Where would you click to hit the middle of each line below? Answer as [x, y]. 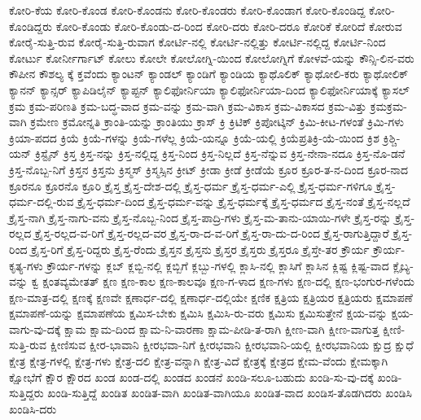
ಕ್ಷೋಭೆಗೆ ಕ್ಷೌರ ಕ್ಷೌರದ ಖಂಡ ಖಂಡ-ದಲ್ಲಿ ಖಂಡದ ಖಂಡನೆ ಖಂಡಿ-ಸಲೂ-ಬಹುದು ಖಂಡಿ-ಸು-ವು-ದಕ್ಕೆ [191, 376]
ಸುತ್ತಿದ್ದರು [26, 393]
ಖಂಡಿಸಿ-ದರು [33, 408]
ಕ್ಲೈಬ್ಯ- [403, 265]
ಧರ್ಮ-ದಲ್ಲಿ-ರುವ [42, 201]
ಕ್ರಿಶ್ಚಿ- [392, 137]
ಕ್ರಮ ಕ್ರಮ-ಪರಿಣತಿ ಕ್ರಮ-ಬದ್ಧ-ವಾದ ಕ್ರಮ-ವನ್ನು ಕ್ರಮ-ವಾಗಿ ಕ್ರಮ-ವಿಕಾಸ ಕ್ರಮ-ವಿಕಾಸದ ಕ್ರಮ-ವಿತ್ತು [188, 105]
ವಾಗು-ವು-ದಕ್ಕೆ [35, 328]
